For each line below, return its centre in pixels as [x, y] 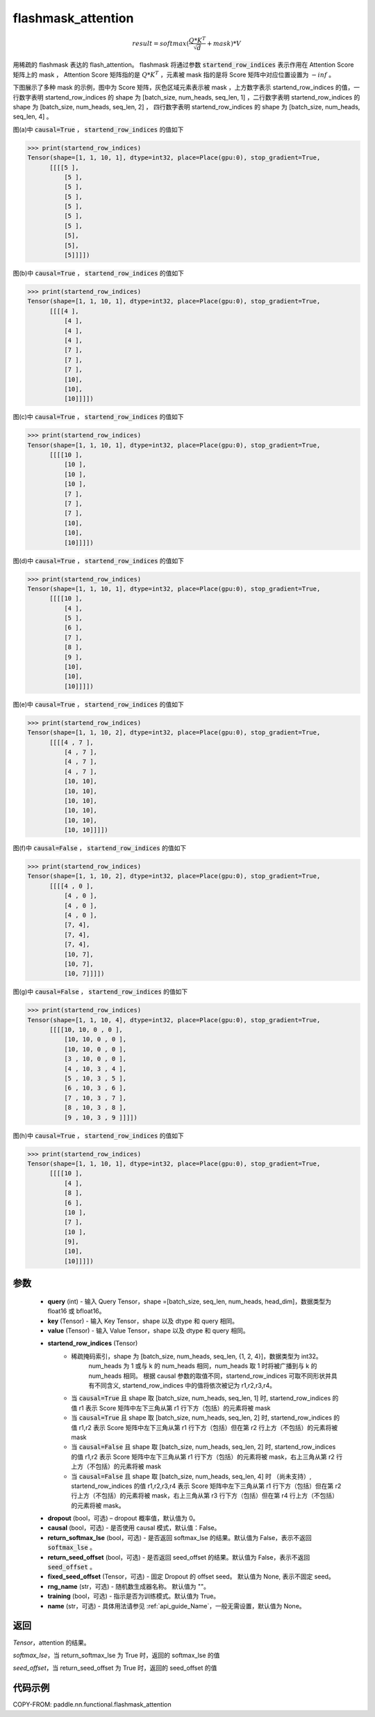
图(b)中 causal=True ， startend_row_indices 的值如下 [98, 273]
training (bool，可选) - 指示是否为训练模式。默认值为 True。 [134, 1596]
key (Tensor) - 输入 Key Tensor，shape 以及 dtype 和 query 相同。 [143, 1321]
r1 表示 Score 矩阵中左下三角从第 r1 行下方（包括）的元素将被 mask [175, 1408]
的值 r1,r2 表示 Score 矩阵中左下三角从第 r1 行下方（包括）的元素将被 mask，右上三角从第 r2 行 [207, 1457]
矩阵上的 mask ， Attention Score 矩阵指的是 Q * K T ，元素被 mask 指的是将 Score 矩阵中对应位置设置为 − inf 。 [174, 74]
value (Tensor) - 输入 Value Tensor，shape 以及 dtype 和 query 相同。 [148, 1331]
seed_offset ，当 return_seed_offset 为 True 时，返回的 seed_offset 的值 [115, 1668]
